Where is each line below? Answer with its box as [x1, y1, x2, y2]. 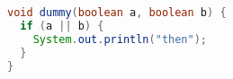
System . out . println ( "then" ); [32, 32, 207, 46]
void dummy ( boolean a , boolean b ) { [7, 6, 227, 19]
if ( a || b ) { [20, 19, 104, 32]
